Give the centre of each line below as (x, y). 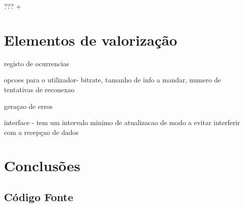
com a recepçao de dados (41, 132)
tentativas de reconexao (39, 89)
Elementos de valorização (91, 39)
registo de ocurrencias (37, 63)
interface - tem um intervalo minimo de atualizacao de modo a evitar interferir (122, 122)
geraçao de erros (28, 106)
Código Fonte (39, 197)
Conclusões (42, 166)
